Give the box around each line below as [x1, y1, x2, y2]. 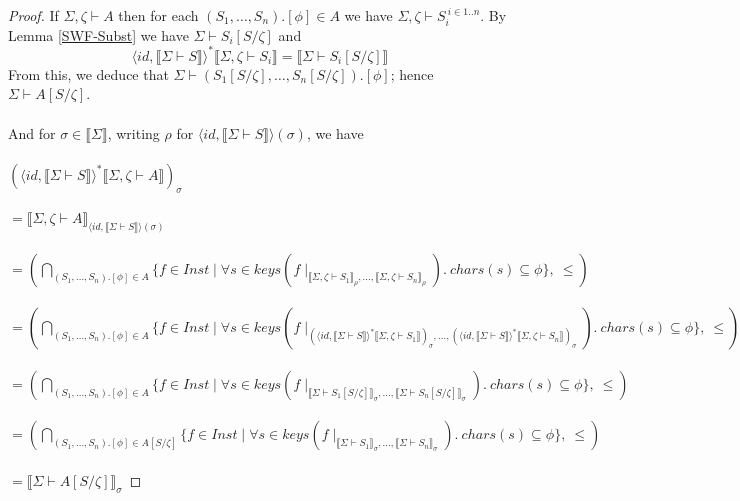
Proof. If [8, 5, 59, 25]
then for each [118, 5, 199, 25]
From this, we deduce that [8, 63, 169, 84]
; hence [390, 63, 434, 84]
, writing [107, 122, 160, 143]
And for [8, 122, 56, 143]
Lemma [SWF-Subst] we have [8, 24, 189, 45]
